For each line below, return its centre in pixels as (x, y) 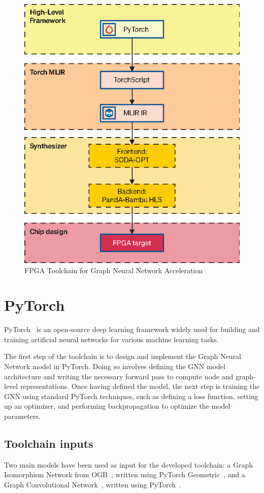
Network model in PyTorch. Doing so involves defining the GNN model (115, 366)
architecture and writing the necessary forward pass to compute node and (119, 376)
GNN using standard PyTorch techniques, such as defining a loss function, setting (131, 396)
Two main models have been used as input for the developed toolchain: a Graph (129, 464)
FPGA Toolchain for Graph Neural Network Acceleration (114, 270)
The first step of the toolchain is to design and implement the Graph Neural (123, 356)
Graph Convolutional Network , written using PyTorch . (93, 484)
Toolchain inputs (49, 443)
